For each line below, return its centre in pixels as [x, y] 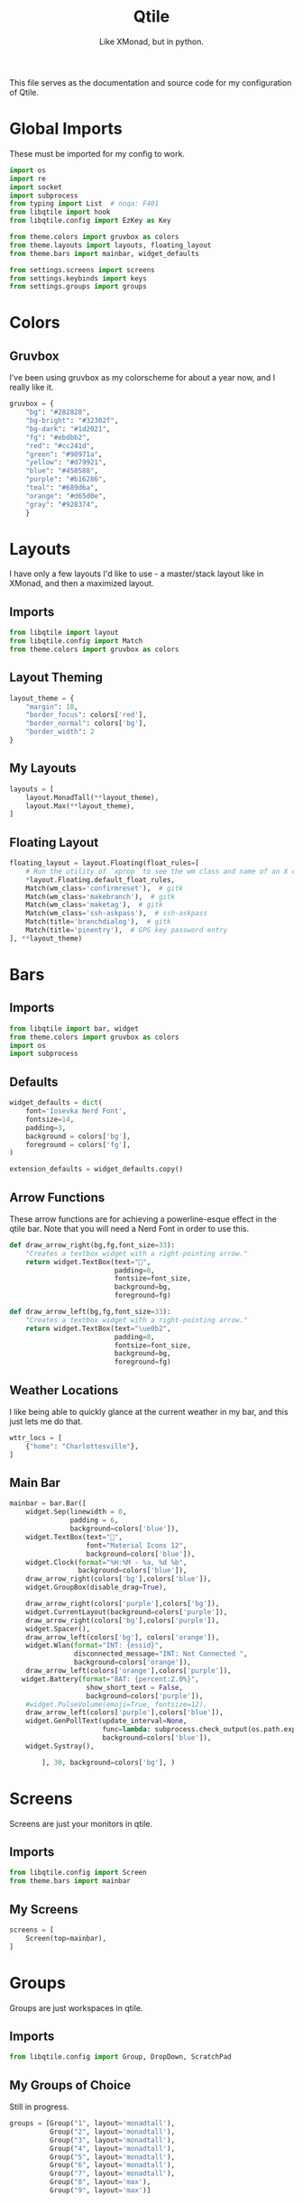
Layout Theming [56, 678]
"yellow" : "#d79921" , [66, 463]
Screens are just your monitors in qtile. [81, 1823]
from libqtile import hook [60, 212]
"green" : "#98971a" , [64, 454]
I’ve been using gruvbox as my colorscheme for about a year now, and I [142, 378]
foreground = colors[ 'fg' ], [78, 1144]
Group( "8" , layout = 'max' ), [100, 2182]
